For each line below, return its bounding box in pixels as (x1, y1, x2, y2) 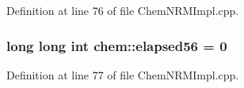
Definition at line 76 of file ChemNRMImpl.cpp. (6, 2, 239, 18)
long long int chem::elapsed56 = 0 (6, 35, 227, 55)
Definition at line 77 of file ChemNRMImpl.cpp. (6, 66, 239, 82)
